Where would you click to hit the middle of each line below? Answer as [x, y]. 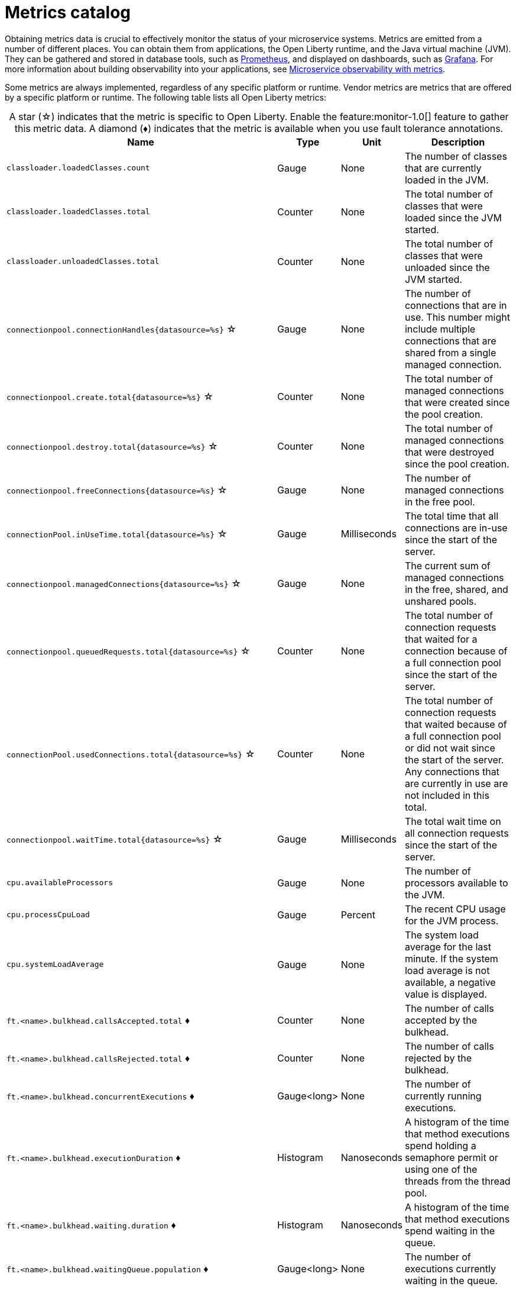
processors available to [456, 883]
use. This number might [457, 317]
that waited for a [441, 639]
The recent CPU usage [455, 909]
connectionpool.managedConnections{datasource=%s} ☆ [124, 583]
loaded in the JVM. [447, 180]
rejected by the [438, 1058]
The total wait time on [453, 821]
